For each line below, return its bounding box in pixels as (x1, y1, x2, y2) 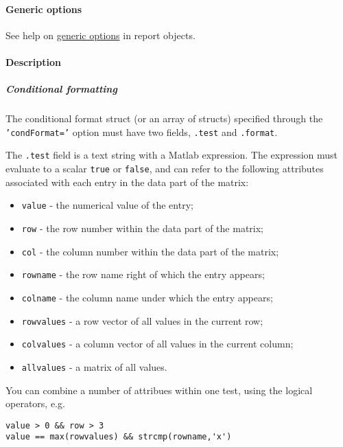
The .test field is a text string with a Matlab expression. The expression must (5, 148, 338, 162)
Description (5, 54, 62, 69)
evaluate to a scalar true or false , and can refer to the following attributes (5, 161, 324, 176)
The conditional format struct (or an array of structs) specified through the (5, 111, 323, 126)
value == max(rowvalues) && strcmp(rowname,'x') (5, 432, 232, 442)
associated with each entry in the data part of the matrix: (5, 174, 249, 189)
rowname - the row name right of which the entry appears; (21, 267, 265, 282)
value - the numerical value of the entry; (21, 198, 193, 212)
